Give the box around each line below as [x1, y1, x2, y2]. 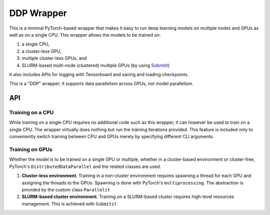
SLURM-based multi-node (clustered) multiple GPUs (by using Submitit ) [21, 62, 170, 68]
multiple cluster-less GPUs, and [21, 55, 87, 61]
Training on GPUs [9, 146, 52, 153]
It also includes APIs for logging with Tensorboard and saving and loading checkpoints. [9, 71, 189, 77]
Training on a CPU [9, 109, 54, 116]
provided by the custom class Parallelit [21, 186, 110, 192]
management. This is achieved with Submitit [21, 200, 117, 206]
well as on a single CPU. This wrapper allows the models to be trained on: [9, 32, 161, 38]
